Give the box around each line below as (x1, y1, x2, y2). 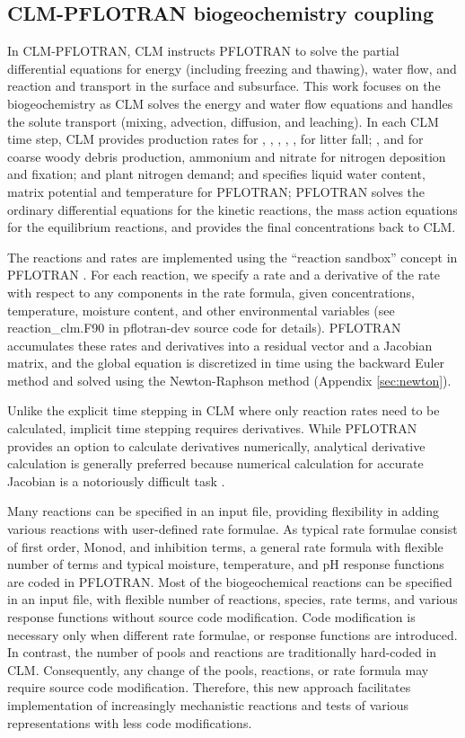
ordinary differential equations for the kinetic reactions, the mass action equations (7, 200, 458, 218)
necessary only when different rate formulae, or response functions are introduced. (7, 625, 458, 644)
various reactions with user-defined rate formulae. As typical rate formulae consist (7, 520, 458, 538)
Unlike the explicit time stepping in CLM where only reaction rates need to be (7, 401, 440, 420)
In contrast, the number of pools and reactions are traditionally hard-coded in (7, 643, 437, 662)
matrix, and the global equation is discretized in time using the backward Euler (7, 353, 445, 372)
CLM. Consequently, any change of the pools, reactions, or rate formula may (7, 660, 429, 679)
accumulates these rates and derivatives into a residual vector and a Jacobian (7, 335, 433, 354)
